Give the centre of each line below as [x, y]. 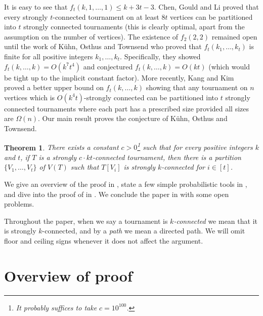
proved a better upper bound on [54, 87]
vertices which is [30, 97]
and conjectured [108, 66]
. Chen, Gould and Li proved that [206, 7]
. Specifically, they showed [160, 56]
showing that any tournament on [197, 87]
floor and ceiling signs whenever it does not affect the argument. [104, 240]
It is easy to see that [36, 7]
